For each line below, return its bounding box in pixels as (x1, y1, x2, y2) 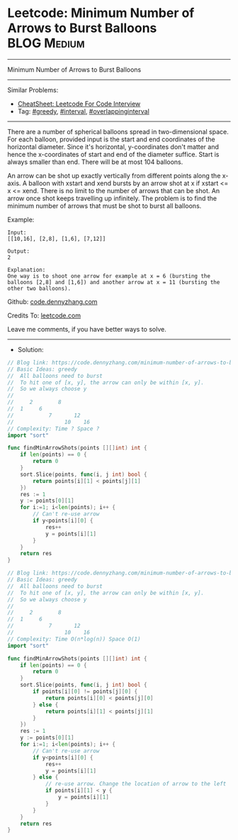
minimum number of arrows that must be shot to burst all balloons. (7, 201, 202, 210)
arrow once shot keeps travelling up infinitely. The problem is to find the (7, 194, 217, 202)
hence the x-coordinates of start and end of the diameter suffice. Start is (7, 150, 220, 158)
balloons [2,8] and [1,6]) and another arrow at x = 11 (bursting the (7, 278, 220, 285)
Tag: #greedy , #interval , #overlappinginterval (17, 107, 150, 115)
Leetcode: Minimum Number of (7, 5, 195, 21)
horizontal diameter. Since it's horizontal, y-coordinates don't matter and (7, 142, 220, 151)
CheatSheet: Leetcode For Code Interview (17, 99, 141, 108)
